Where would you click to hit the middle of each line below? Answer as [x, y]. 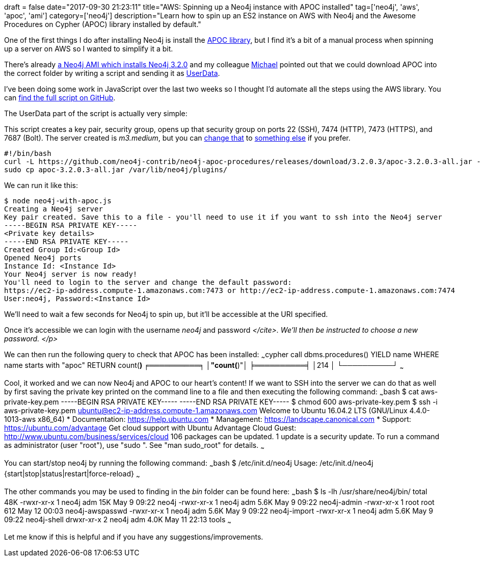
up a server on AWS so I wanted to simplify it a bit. [89, 49]
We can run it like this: [41, 185]
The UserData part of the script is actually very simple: [96, 113]
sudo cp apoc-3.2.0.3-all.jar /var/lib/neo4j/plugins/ [116, 170]
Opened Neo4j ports [43, 258]
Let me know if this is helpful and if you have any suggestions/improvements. [134, 537]
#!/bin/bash [28, 153]
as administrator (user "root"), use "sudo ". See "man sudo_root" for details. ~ [134, 446]
